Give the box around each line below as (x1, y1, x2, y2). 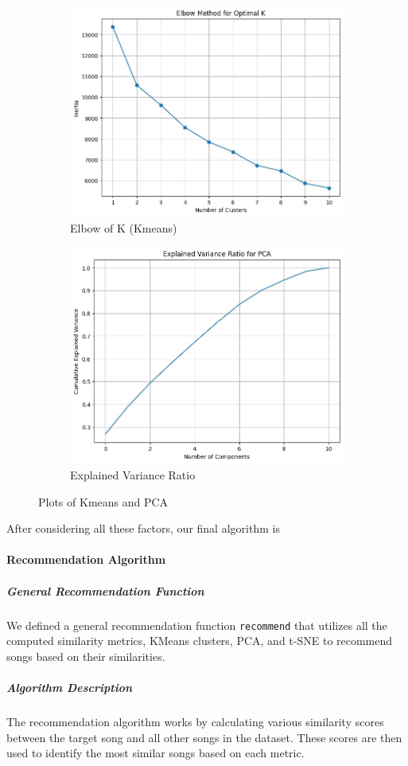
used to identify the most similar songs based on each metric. (6, 745, 305, 761)
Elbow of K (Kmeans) (70, 219, 177, 236)
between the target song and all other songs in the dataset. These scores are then (6, 729, 402, 745)
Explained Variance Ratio (70, 467, 196, 483)
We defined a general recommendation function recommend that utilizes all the (6, 616, 387, 633)
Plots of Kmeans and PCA (38, 493, 169, 510)
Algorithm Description (6, 678, 133, 695)
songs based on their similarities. (6, 647, 165, 664)
